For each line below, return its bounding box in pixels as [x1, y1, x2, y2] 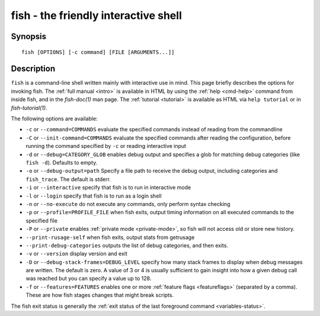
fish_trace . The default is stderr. [25, 175, 111, 183]
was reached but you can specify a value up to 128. [25, 275, 152, 282]
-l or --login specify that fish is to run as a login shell [25, 192, 162, 199]
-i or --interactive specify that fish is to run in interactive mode [25, 184, 191, 191]
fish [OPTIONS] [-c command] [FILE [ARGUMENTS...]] [21, 49, 175, 56]
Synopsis [11, 31, 47, 41]
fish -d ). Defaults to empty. [25, 159, 98, 166]
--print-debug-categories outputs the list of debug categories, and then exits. [25, 241, 228, 249]
